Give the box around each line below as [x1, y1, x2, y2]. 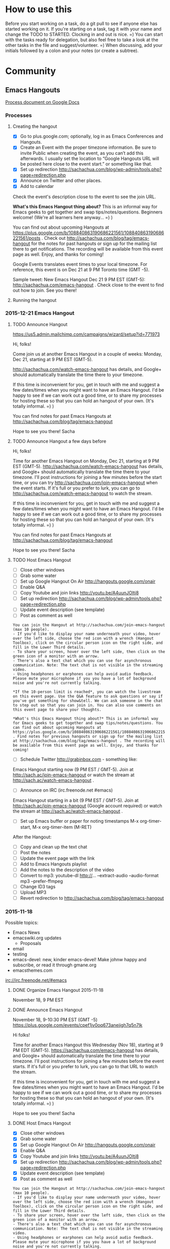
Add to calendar [20, 183, 54, 189]
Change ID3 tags [20, 883, 56, 889]
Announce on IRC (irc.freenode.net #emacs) [20, 787, 113, 793]
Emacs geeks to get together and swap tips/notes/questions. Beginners [12, 209, 163, 215]
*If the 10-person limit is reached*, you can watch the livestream [12, 689, 161, 695]
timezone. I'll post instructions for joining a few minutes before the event [12, 1058, 164, 1064]
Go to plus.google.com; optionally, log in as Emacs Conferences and [20, 133, 163, 140]
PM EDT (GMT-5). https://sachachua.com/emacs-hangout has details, [12, 1047, 159, 1053]
